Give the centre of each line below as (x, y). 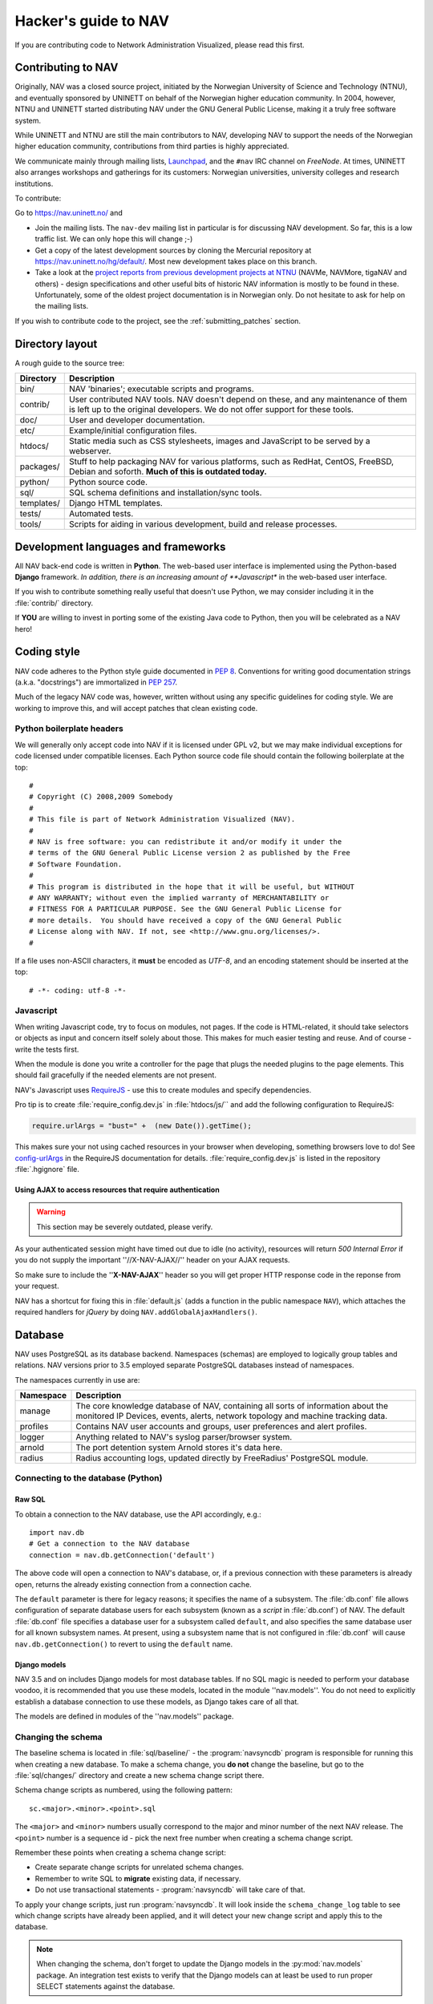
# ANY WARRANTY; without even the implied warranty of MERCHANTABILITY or (179, 897)
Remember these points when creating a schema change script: (120, 1852)
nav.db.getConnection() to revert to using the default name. (123, 1644)
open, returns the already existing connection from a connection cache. (133, 1584)
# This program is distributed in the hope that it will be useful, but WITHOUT (192, 887)
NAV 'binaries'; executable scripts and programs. (161, 389)
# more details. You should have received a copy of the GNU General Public (186, 920)
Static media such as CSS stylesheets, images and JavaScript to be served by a (219, 441)
